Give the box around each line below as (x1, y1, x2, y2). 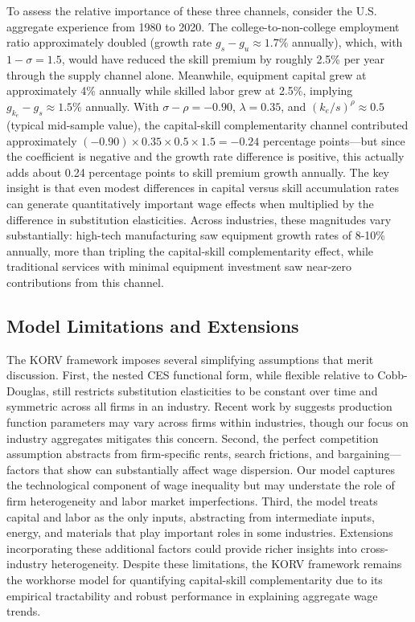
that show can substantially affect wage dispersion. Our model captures (43, 460, 395, 477)
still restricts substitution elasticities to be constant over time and (52, 382, 378, 399)
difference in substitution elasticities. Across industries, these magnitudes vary (6, 211, 392, 227)
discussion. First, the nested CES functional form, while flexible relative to (6, 366, 374, 383)
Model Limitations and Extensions (6, 313, 299, 338)
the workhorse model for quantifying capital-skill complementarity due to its (6, 571, 383, 588)
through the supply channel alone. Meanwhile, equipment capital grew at (6, 66, 367, 83)
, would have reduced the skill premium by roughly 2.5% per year (61, 50, 384, 67)
